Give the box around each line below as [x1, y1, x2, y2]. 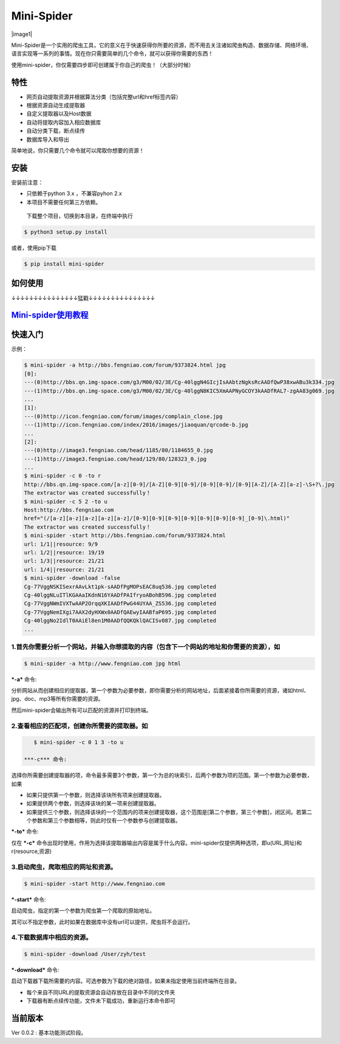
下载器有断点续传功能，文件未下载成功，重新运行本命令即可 [26, 997, 175, 1004]
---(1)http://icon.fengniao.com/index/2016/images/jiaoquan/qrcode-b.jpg [24, 422, 248, 428]
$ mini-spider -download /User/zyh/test [24, 951, 146, 958]
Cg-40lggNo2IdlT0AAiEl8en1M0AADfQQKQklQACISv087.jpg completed [24, 618, 217, 624]
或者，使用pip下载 [11, 244, 57, 252]
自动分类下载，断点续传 [26, 127, 85, 134]
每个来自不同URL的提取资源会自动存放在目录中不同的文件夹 [26, 989, 175, 996]
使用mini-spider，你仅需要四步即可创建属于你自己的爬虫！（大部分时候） [11, 61, 194, 68]
